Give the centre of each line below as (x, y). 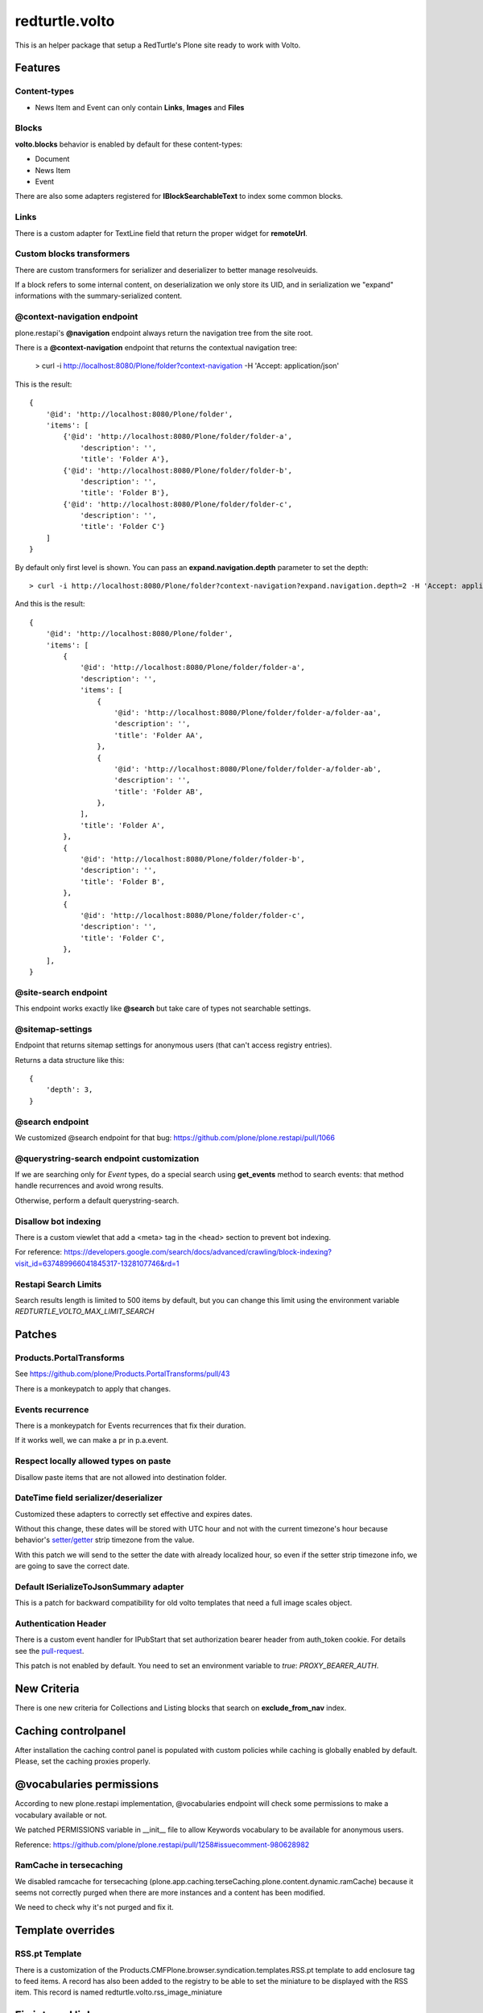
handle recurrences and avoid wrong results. (89, 1186)
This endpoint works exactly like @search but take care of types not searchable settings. (163, 1009)
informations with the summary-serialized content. (99, 296)
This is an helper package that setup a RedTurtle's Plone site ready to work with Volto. (158, 45)
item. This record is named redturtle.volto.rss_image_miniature (119, 1992)
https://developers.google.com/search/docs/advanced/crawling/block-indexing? (198, 1252)
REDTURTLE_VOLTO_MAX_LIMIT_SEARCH (85, 1312)
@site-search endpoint (61, 992)
